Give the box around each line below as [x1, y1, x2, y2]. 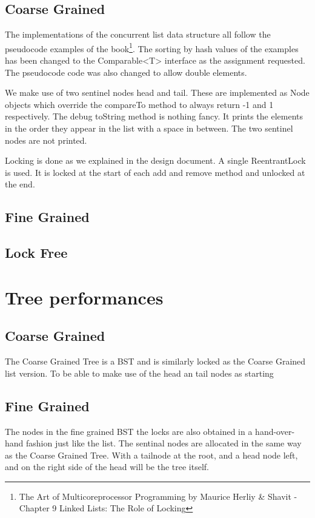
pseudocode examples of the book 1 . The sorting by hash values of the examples [5, 40, 299, 55]
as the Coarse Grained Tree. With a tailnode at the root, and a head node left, [5, 448, 298, 461]
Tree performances [5, 284, 164, 309]
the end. [5, 178, 35, 190]
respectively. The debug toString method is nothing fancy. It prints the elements [5, 110, 303, 123]
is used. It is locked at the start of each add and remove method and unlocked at [5, 166, 305, 178]
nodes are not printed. [5, 133, 87, 146]
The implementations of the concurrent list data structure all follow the [5, 28, 271, 41]
